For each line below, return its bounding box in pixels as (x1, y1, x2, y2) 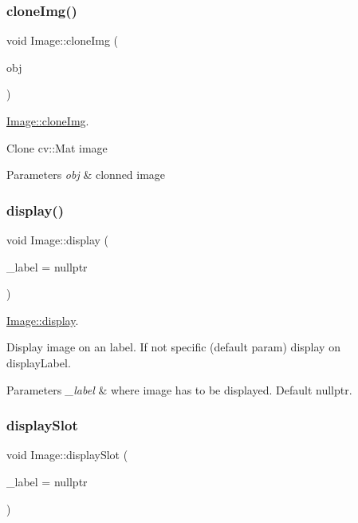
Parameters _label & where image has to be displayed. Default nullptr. (6, 381, 352, 398)
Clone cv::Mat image (6, 139, 108, 156)
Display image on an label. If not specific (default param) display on (6, 339, 340, 355)
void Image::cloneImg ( (6, 32, 118, 49)
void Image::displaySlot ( (6, 446, 128, 463)
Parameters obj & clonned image (6, 166, 166, 183)
